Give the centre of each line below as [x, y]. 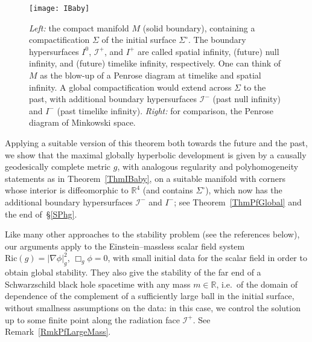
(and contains [168, 190]
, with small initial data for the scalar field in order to [207, 258]
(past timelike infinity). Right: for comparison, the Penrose [165, 110]
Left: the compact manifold [79, 27]
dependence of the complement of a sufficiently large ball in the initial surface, [150, 296]
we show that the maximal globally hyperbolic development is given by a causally [156, 154]
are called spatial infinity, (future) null [208, 51]
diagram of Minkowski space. [82, 122]
